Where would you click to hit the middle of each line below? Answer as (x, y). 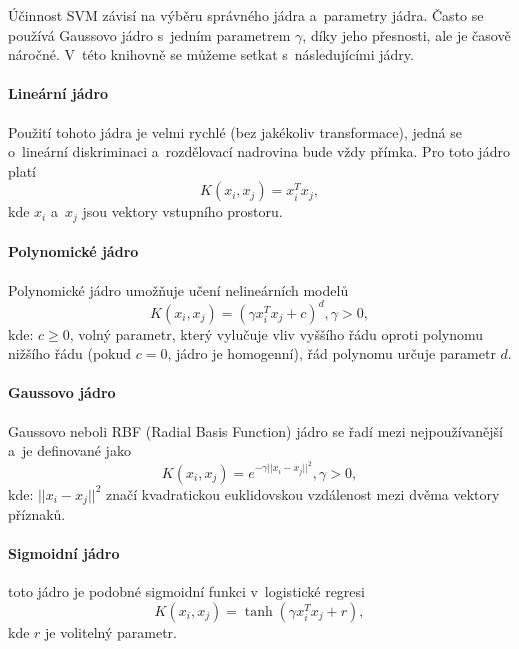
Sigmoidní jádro (64, 553)
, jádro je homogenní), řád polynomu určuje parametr (331, 353)
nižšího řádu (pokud (70, 353)
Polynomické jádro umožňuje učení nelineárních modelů (178, 289)
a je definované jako (69, 450)
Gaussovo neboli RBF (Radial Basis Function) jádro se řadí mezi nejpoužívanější (255, 430)
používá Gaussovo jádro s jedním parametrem (149, 34)
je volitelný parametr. (111, 631)
